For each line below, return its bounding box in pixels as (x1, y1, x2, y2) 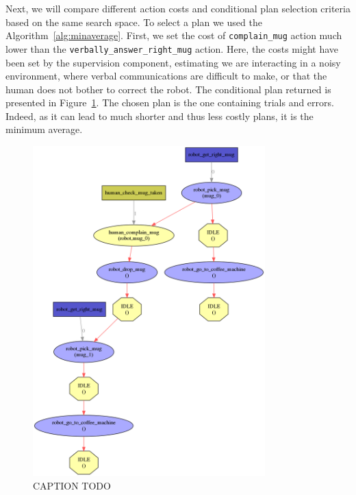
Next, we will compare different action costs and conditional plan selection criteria (5, 1, 351, 15)
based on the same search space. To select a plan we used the (5, 14, 262, 29)
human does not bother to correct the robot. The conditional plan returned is (5, 82, 331, 96)
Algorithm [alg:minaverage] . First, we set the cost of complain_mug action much (5, 28, 342, 43)
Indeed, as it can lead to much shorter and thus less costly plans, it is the (5, 108, 314, 123)
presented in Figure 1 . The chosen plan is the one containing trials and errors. (5, 95, 334, 110)
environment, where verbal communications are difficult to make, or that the (5, 69, 327, 83)
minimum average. (5, 122, 83, 136)
